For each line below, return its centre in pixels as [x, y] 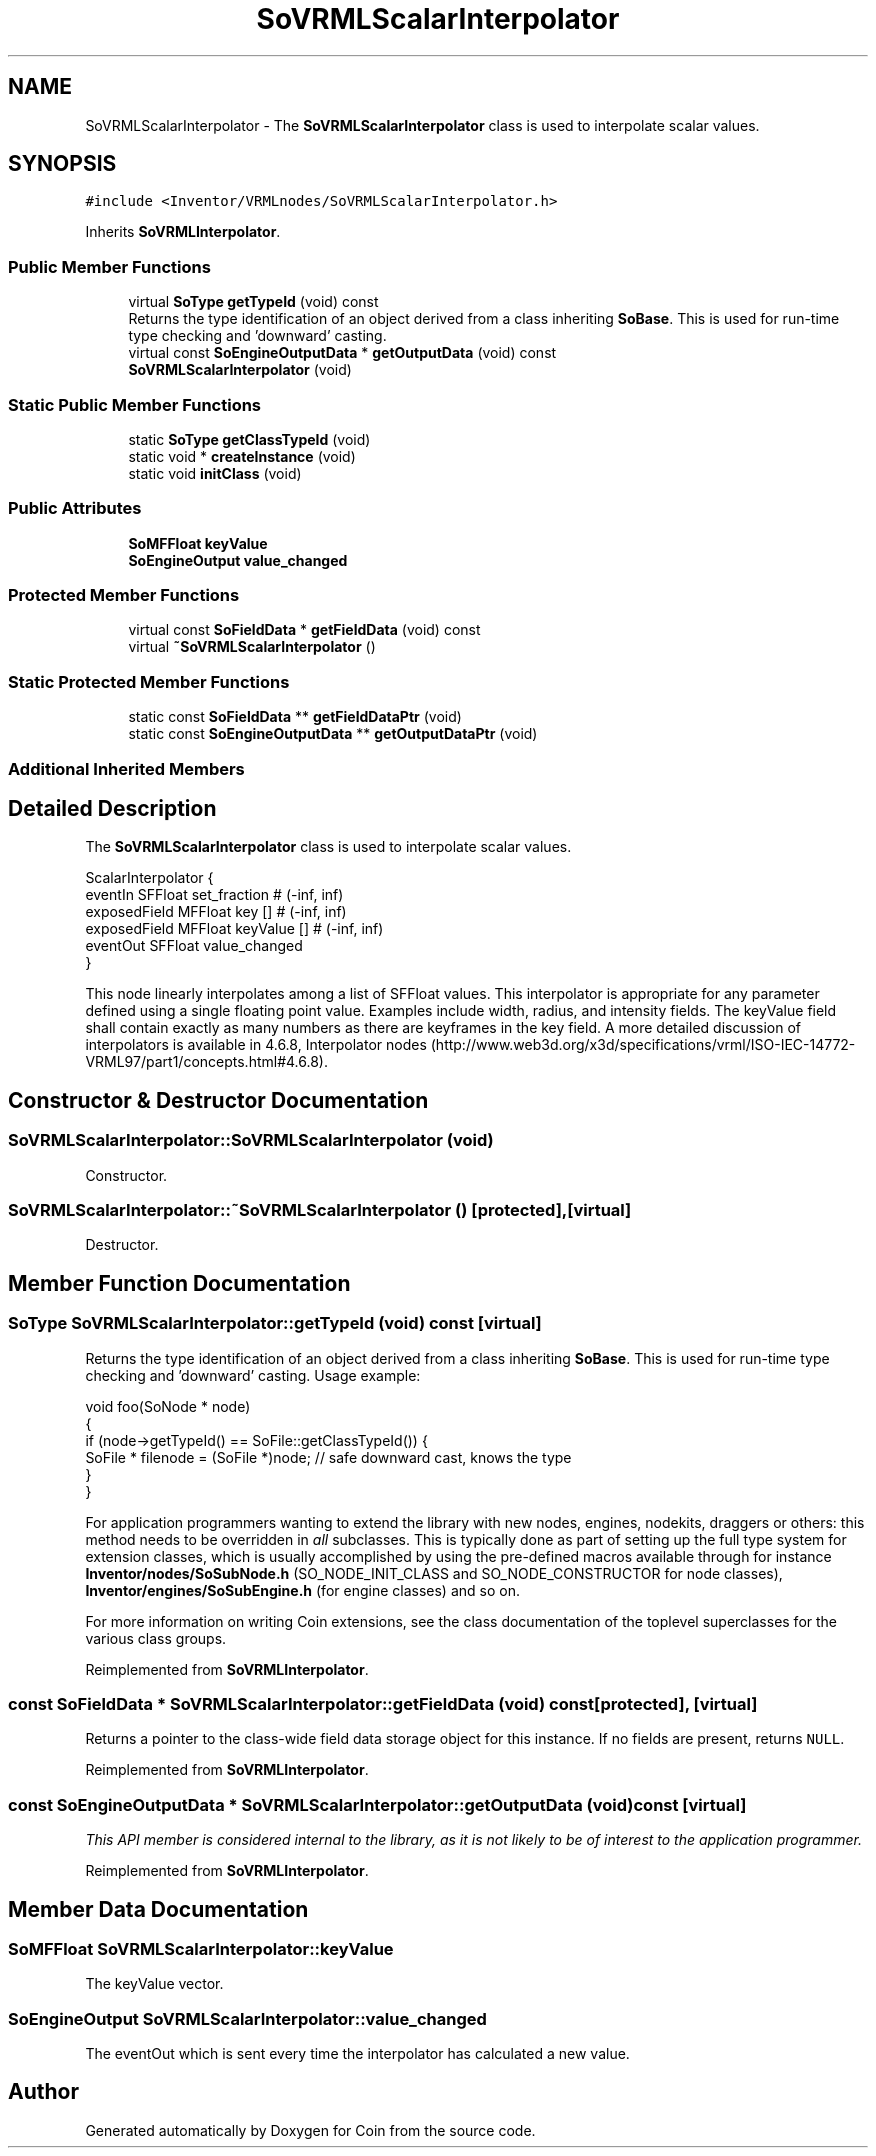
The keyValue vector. [154, 1984]
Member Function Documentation [179, 1283]
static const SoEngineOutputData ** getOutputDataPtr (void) [333, 734]
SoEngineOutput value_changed [238, 560]
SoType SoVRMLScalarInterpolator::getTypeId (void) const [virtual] [275, 1323]
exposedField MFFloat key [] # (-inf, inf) [216, 912]
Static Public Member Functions [135, 404]
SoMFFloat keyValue [198, 543]
